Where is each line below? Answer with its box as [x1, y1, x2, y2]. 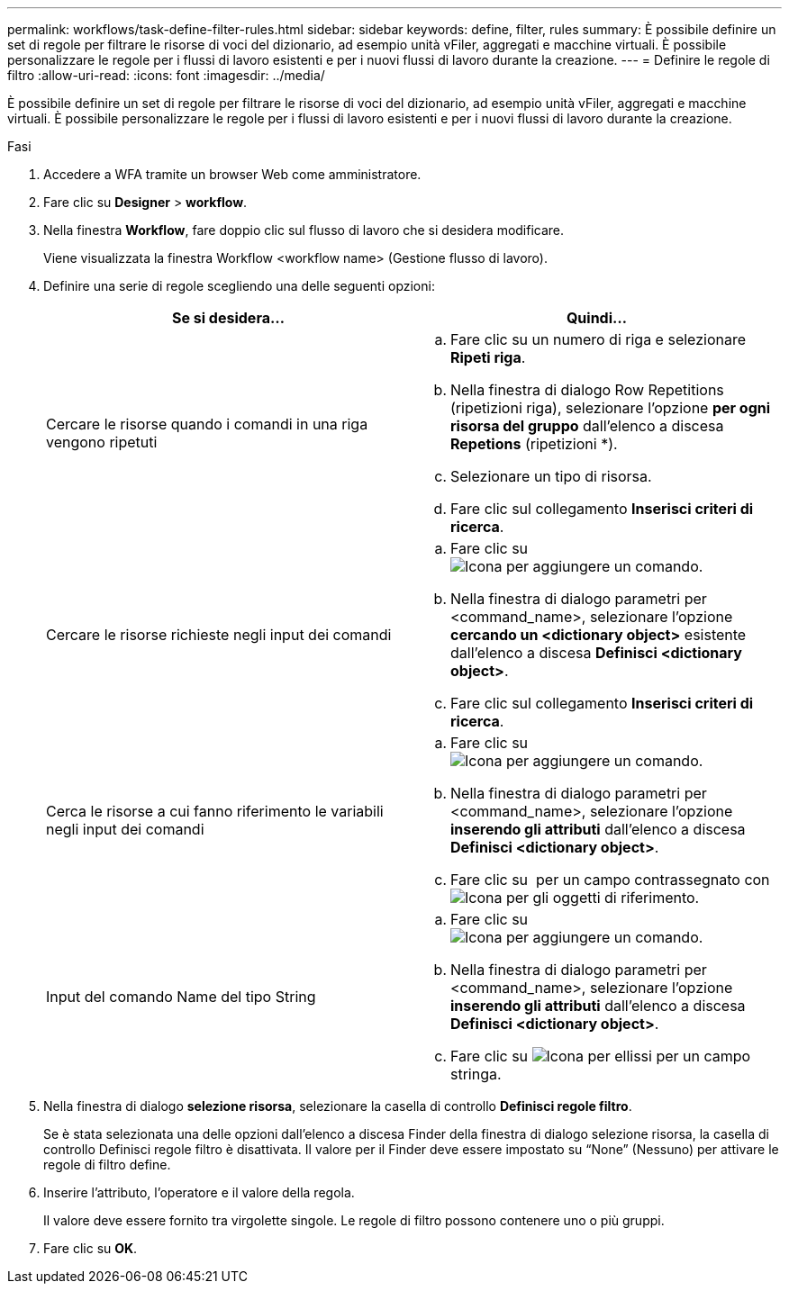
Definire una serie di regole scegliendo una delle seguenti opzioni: [43, 278, 435, 293]
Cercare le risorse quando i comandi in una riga [46, 415, 368, 433]
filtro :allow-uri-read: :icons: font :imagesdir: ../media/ [7, 68, 325, 83]
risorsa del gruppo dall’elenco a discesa [450, 417, 724, 435]
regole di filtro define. [43, 1157, 171, 1172]
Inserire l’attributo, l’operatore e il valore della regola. [43, 1185, 355, 1200]
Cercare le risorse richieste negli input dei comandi [46, 626, 392, 644]
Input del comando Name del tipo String [46, 988, 316, 1006]
